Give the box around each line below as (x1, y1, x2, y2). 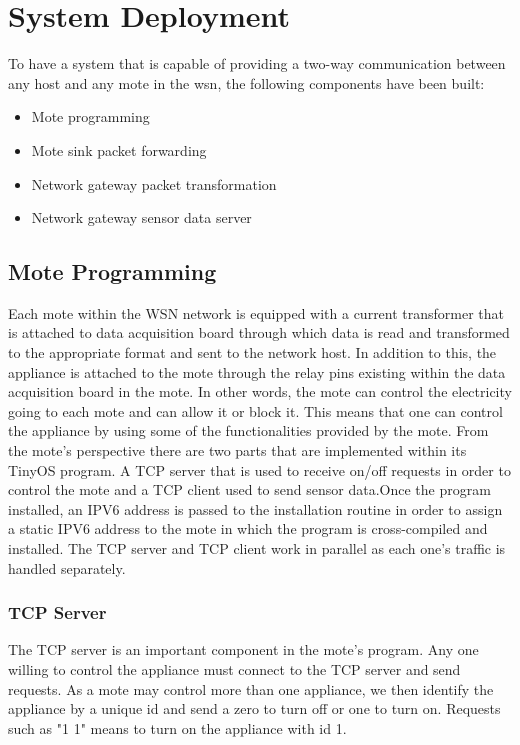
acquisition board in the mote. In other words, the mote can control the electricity (8, 381, 512, 402)
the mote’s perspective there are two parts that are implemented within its (8, 440, 467, 461)
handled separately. (8, 557, 126, 578)
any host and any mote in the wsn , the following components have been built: (8, 72, 485, 93)
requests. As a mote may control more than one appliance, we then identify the (8, 678, 494, 699)
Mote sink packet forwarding (31, 139, 207, 160)
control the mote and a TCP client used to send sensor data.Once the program (8, 479, 491, 500)
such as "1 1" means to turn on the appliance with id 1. (8, 717, 347, 738)
